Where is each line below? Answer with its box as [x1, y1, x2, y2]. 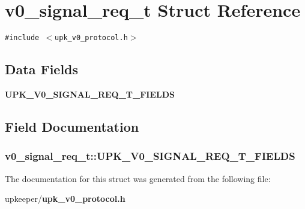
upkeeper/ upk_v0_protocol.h [5, 192, 125, 205]
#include [5, 34, 40, 43]
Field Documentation [5, 117, 139, 135]
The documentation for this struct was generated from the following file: [5, 172, 271, 184]
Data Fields [5, 60, 79, 78]
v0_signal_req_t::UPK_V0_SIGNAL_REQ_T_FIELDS [5, 149, 295, 163]
